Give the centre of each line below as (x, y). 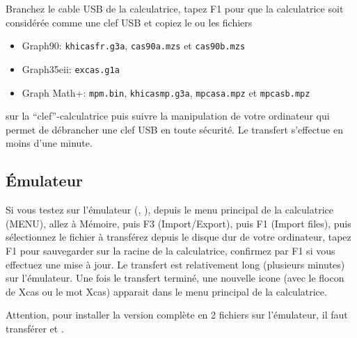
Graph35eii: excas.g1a (71, 69)
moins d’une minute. (49, 143)
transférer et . (35, 328)
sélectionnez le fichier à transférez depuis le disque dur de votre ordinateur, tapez (178, 237)
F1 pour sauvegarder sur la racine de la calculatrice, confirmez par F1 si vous (170, 250)
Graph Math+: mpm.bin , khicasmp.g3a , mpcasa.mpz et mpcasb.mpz (166, 92)
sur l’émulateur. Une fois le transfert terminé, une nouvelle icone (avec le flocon (175, 278)
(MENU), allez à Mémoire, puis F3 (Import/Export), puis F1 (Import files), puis (178, 223)
